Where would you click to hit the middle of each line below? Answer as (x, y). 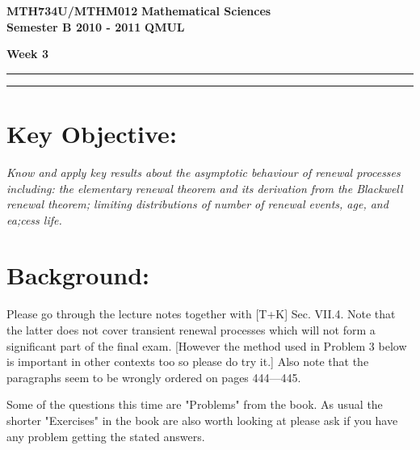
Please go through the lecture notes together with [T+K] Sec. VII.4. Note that (201, 314)
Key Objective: (92, 133)
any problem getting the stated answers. (106, 436)
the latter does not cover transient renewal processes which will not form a (191, 330)
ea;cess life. (34, 219)
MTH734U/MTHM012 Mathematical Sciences (139, 11)
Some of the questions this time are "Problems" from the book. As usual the (195, 404)
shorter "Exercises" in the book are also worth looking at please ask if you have (202, 420)
